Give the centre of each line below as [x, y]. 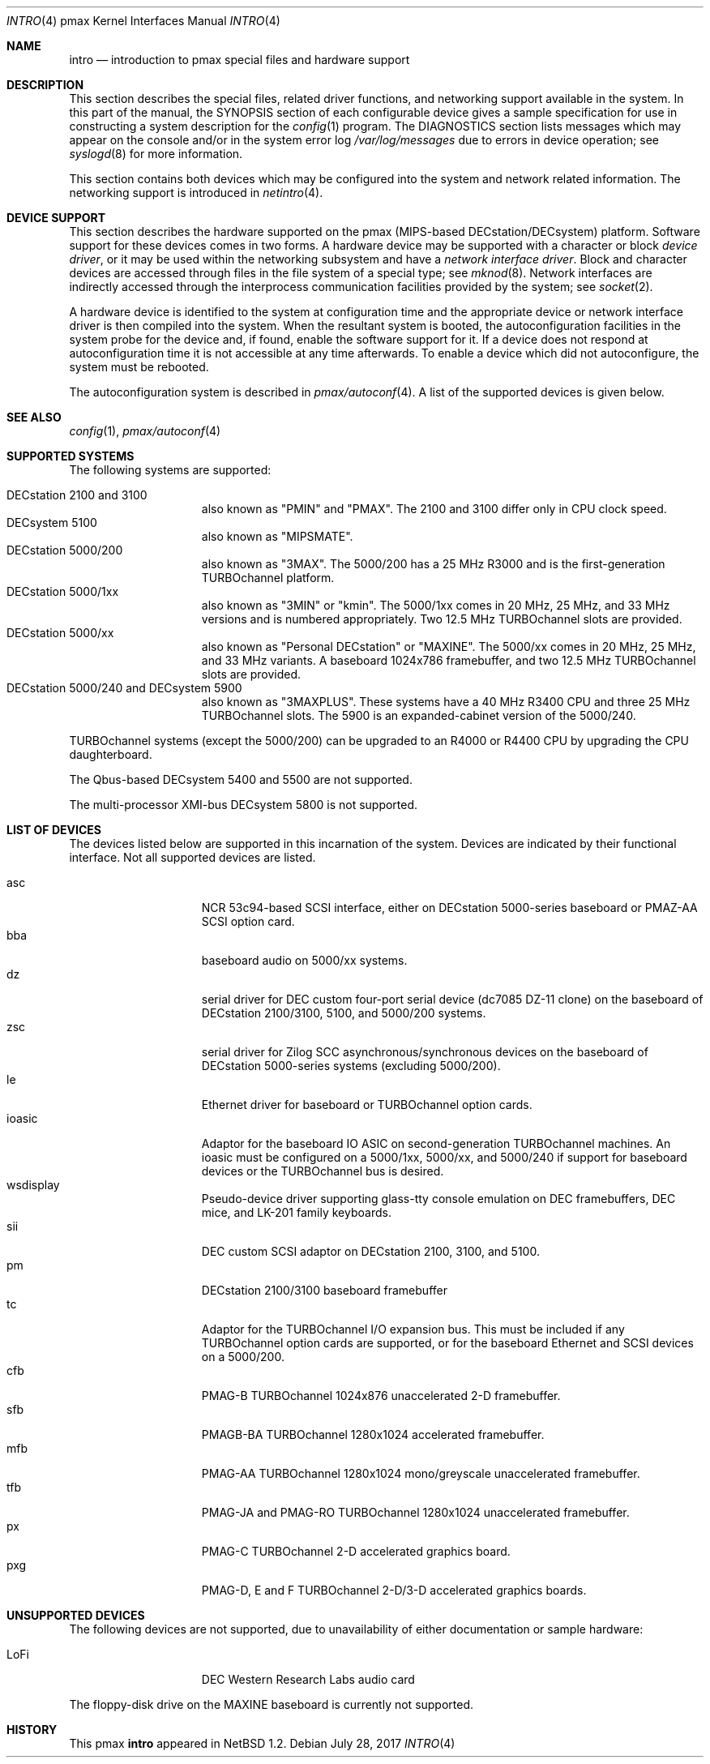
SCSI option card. [248, 921]
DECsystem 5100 [52, 522]
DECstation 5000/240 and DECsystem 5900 [124, 688]
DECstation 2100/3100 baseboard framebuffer [324, 1290]
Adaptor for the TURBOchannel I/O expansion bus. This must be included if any [413, 1329]
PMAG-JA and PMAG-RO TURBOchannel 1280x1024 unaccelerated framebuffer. [415, 1512]
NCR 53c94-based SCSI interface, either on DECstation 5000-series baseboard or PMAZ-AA [449, 908]
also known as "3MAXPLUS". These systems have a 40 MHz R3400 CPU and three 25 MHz [446, 702]
